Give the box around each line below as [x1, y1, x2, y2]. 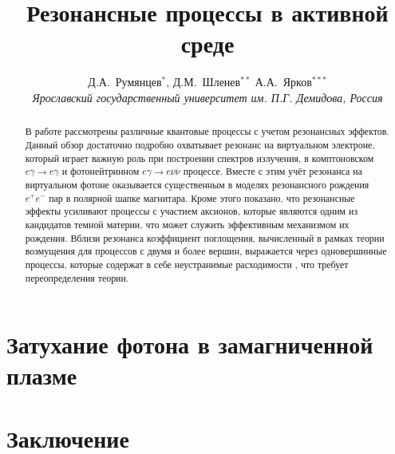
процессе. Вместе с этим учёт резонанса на [183, 164, 362, 178]
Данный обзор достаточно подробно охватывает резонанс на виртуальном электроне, [25, 137, 375, 151]
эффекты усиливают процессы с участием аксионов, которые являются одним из [25, 204, 358, 218]
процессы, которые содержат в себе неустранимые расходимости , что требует [25, 257, 349, 270]
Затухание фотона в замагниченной [6, 328, 373, 361]
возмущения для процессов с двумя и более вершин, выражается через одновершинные [25, 244, 387, 258]
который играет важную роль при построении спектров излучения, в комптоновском [25, 151, 374, 164]
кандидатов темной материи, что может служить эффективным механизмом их [25, 217, 350, 231]
